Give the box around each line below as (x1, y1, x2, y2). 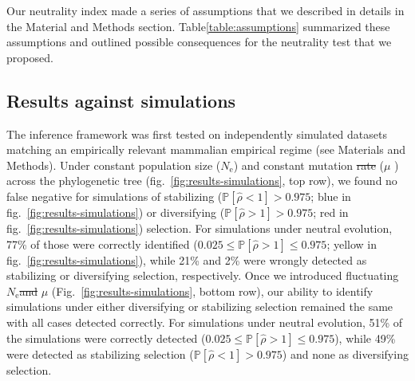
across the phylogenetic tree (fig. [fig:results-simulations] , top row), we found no (6, 172, 397, 189)
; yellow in (326, 235, 377, 252)
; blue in (310, 187, 351, 204)
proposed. (6, 49, 53, 65)
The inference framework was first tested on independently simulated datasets (6, 125, 387, 142)
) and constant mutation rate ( (233, 156, 384, 173)
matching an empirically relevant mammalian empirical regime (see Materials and (6, 141, 406, 158)
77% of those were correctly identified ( (6, 235, 198, 252)
